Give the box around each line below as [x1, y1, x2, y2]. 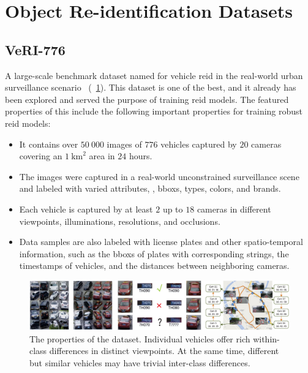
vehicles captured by [160, 137, 237, 150]
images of [107, 137, 142, 150]
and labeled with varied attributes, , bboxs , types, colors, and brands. [19, 182, 281, 195]
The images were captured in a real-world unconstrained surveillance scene [19, 170, 299, 183]
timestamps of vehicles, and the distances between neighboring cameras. [19, 259, 290, 272]
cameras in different [197, 202, 271, 215]
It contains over [19, 137, 78, 150]
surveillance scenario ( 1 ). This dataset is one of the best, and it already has [5, 81, 296, 94]
